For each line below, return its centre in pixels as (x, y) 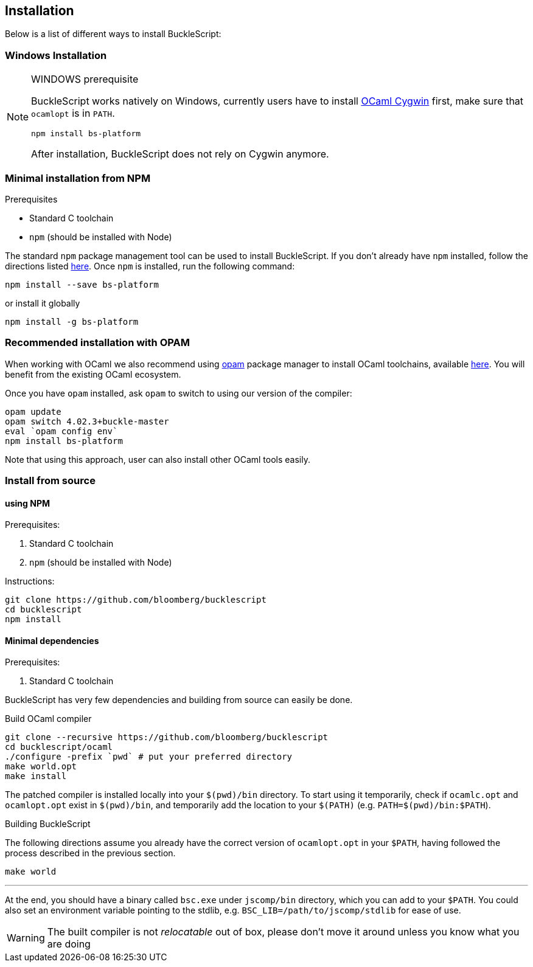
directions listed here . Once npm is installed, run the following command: (150, 266)
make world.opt (41, 767)
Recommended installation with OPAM (97, 343)
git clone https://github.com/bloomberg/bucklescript (136, 600)
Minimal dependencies (52, 640)
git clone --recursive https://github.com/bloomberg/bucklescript (167, 737)
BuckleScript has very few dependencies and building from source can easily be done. (179, 700)
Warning (26, 938)
